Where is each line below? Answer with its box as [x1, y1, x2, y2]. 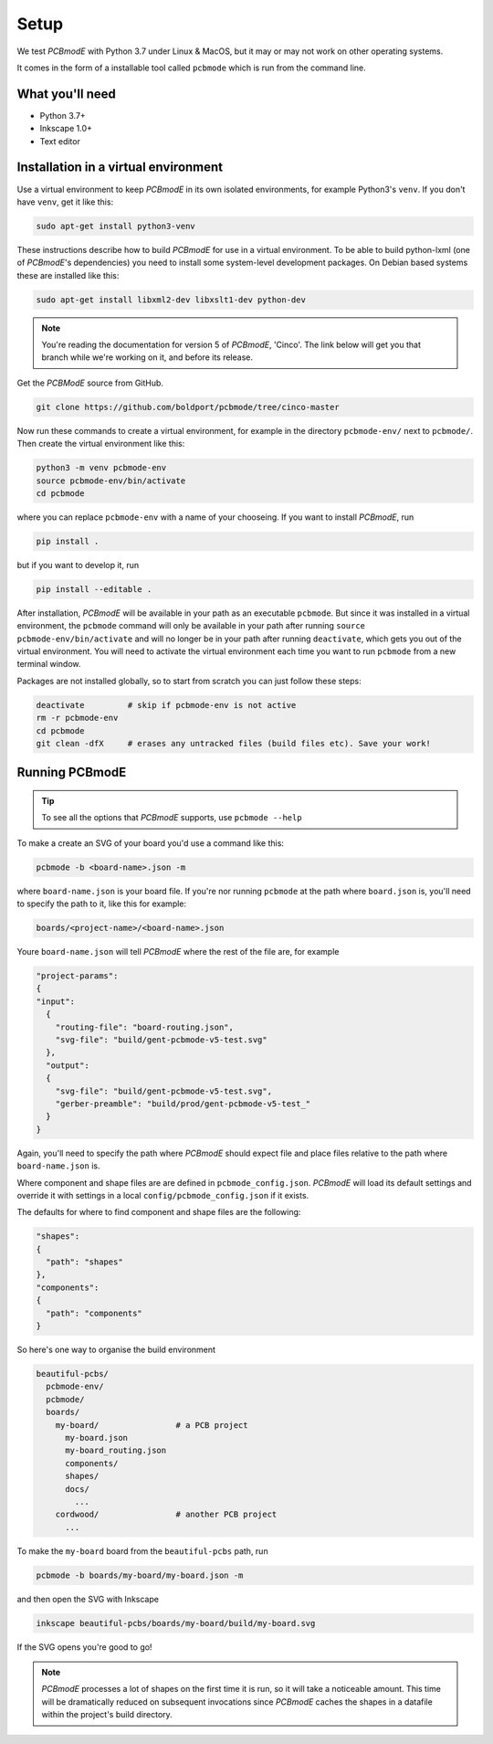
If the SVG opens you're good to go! [16, 1641, 152, 1653]
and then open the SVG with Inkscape [16, 1593, 160, 1604]
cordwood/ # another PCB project [55, 1509, 278, 1520]
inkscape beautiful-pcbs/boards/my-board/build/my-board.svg [36, 1618, 316, 1628]
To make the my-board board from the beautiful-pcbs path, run [16, 1545, 268, 1557]
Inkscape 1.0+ [39, 123, 93, 134]
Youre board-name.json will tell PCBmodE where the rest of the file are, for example [16, 946, 340, 957]
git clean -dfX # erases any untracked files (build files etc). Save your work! [36, 738, 431, 748]
